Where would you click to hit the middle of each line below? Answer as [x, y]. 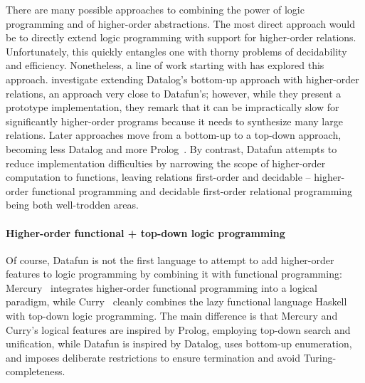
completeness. [36, 371]
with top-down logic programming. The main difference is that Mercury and [172, 316]
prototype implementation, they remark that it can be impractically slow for [173, 107]
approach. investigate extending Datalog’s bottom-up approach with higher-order [182, 79]
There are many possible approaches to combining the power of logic [155, 9]
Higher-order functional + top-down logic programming [146, 232]
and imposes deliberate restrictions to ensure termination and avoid [153, 357]
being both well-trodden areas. [72, 205]
